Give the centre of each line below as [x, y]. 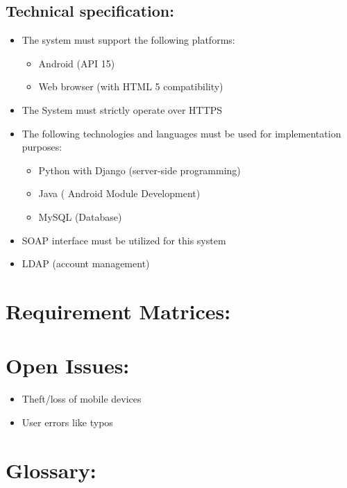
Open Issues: [68, 365]
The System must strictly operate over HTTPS [122, 109]
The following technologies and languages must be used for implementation [181, 133]
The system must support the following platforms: [128, 40]
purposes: [42, 147]
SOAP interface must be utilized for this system [124, 240]
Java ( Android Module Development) [119, 193]
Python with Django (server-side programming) [139, 170]
